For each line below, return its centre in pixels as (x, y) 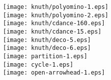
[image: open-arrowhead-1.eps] (54, 73)
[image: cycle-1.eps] (38, 64)
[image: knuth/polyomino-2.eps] (56, 15)
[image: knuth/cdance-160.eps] (54, 23)
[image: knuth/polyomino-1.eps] (56, 7)
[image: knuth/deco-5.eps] (47, 40)
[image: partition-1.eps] (45, 56)
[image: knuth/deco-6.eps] (47, 48)
